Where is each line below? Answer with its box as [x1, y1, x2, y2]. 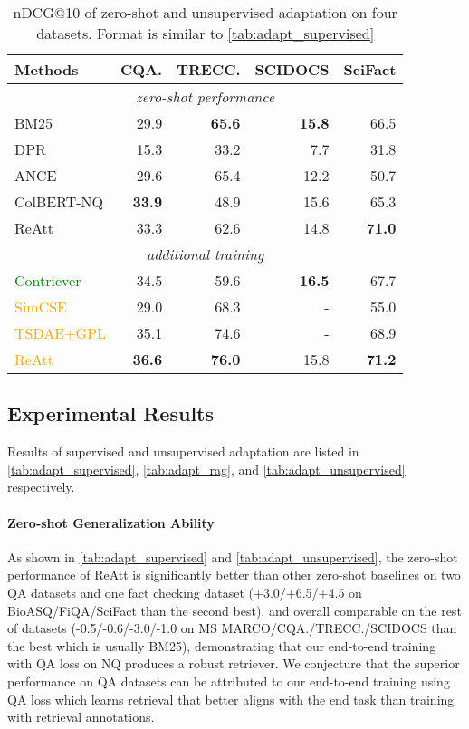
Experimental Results [7, 399, 214, 427]
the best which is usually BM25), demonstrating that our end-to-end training [7, 636, 436, 655]
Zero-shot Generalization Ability [7, 513, 215, 532]
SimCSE [14, 296, 68, 317]
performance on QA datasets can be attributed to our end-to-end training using [7, 671, 450, 690]
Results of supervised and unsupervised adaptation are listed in [7, 442, 359, 461]
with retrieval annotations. [7, 707, 155, 726]
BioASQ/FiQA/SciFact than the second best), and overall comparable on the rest [7, 600, 462, 619]
